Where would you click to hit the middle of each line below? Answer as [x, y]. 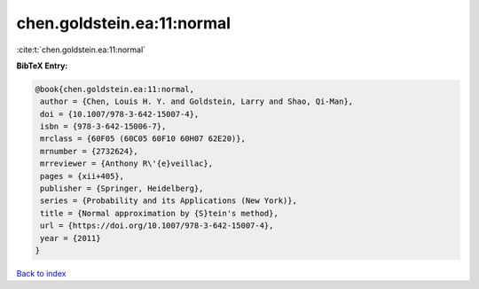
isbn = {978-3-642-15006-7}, [103, 127]
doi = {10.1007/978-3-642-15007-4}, [120, 114]
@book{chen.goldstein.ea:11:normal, [115, 89]
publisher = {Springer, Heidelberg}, [122, 189]
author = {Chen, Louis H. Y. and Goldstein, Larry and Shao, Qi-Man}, [197, 102]
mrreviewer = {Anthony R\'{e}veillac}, [126, 164]
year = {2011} [71, 238]
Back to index [41, 273]
